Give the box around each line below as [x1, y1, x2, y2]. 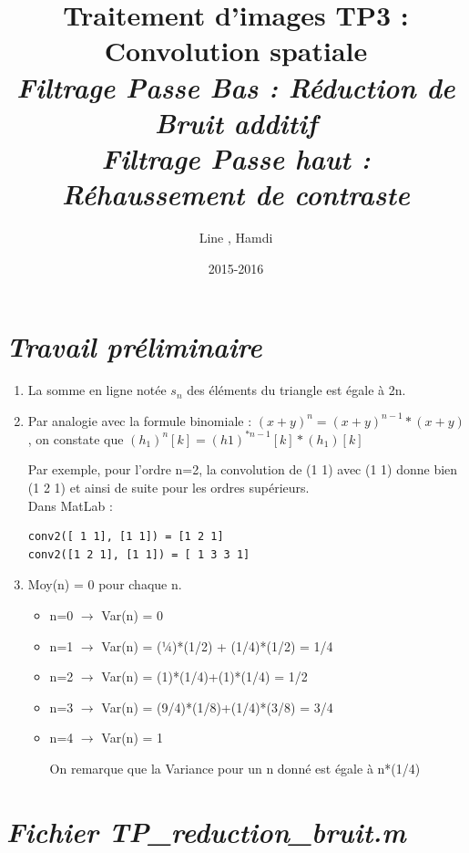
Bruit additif [154, 103, 318, 141]
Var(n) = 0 [101, 606, 164, 625]
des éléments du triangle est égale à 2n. [187, 380, 406, 400]
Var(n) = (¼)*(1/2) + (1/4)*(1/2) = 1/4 [101, 636, 333, 655]
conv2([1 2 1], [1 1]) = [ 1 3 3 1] [27, 547, 250, 561]
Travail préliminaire [6, 328, 262, 366]
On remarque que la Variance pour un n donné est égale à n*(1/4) [49, 759, 421, 777]
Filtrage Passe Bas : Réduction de [16, 68, 455, 106]
